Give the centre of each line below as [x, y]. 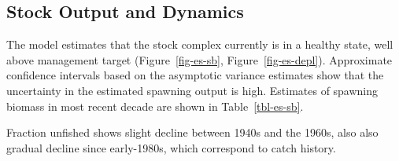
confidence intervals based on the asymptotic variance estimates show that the [195, 75]
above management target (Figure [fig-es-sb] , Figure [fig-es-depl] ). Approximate [199, 59]
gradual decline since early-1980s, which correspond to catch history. [171, 147]
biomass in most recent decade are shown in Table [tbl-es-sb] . [155, 106]
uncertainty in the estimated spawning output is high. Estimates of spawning [192, 90]
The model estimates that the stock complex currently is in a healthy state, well [200, 44]
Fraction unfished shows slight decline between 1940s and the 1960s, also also [192, 132]
